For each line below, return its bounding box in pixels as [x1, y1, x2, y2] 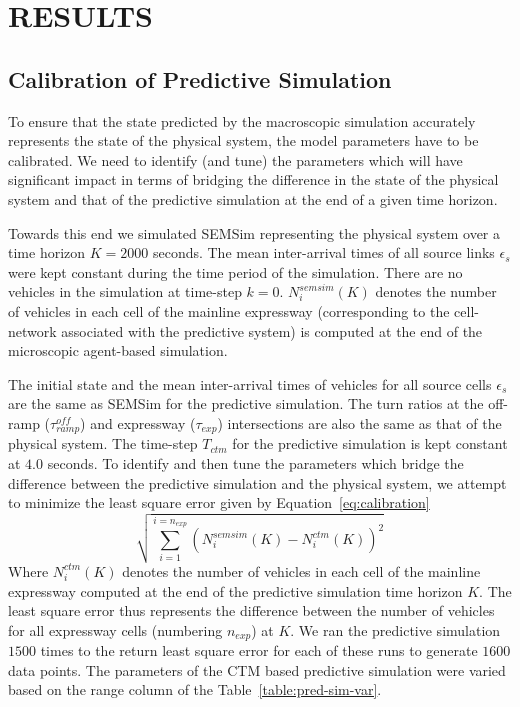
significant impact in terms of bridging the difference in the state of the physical [8, 169, 499, 190]
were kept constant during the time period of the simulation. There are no [8, 261, 463, 282]
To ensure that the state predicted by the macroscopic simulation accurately [8, 110, 476, 131]
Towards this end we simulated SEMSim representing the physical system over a [8, 222, 501, 243]
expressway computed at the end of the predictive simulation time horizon [8, 580, 463, 601]
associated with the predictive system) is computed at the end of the [61, 320, 483, 341]
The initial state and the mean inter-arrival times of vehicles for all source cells [8, 373, 492, 394]
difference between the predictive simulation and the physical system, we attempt [8, 472, 507, 493]
